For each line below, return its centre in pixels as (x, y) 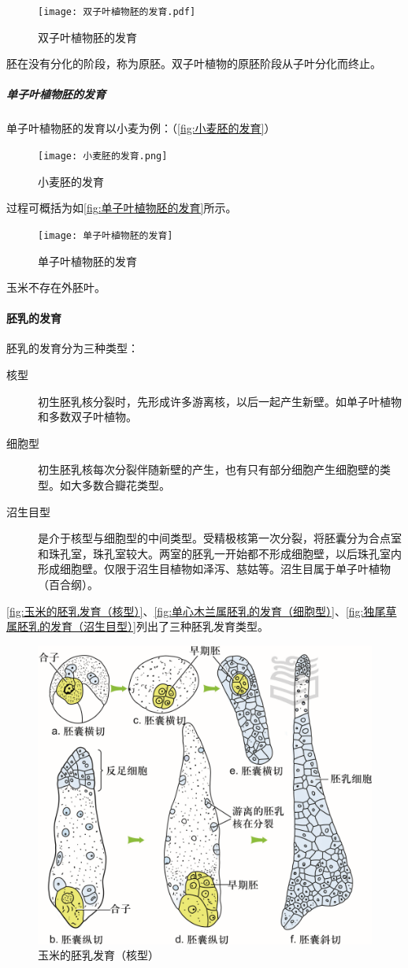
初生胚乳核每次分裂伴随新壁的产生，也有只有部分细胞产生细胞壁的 (209, 469)
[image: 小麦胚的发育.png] (103, 156)
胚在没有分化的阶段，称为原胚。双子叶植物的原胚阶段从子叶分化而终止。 (194, 63)
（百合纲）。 (68, 585)
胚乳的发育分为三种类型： (72, 348)
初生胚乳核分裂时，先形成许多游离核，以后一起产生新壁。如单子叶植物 (220, 401)
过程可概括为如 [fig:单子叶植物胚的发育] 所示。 (122, 208)
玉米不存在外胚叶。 (56, 287)
